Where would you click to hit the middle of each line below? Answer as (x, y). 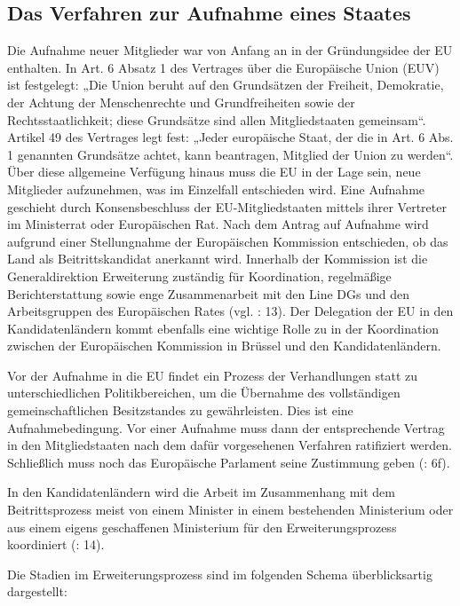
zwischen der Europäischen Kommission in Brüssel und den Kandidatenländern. (224, 346)
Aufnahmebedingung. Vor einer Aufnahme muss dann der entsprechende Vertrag (226, 427)
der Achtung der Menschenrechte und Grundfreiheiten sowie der (181, 102)
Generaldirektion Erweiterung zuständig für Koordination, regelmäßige (199, 275)
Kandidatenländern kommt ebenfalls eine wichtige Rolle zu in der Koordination (223, 328)
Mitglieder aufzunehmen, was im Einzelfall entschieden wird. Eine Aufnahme (216, 189)
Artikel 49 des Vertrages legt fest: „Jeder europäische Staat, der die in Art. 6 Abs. (230, 137)
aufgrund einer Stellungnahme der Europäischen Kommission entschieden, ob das (228, 241)
